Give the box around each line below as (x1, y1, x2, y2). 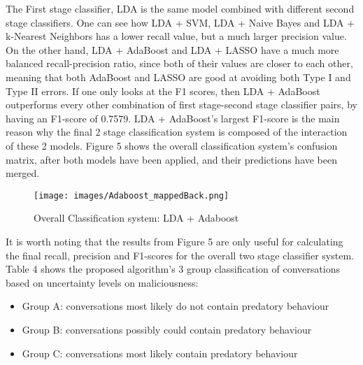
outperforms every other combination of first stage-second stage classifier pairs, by (6, 97, 357, 112)
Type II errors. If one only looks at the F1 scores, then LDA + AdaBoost (6, 83, 320, 98)
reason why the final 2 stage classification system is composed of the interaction (6, 124, 348, 139)
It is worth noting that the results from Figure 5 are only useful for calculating (6, 234, 343, 248)
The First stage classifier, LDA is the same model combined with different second (6, 1, 355, 15)
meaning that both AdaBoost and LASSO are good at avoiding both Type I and (6, 69, 351, 84)
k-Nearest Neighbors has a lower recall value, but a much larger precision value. (6, 29, 347, 43)
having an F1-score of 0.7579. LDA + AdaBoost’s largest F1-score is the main (6, 110, 340, 125)
